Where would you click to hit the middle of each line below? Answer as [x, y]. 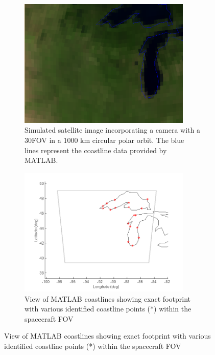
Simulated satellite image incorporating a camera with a [112, 130]
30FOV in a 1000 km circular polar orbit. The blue [104, 140]
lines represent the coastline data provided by [96, 150]
